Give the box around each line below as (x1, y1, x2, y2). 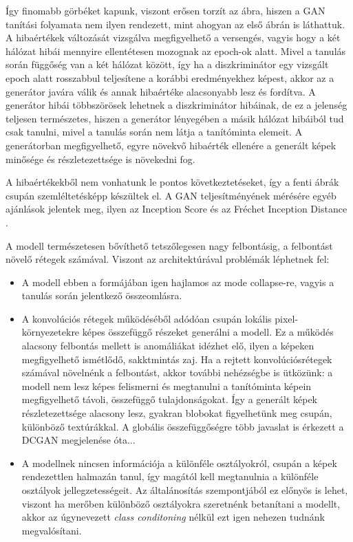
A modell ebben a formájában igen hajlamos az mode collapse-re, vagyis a (21, 274, 334, 289)
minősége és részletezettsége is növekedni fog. (6, 151, 195, 166)
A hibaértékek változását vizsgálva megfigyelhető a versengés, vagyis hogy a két (6, 30, 341, 45)
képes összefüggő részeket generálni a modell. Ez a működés (82, 325, 334, 339)
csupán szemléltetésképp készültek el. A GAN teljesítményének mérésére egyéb (6, 188, 336, 202)
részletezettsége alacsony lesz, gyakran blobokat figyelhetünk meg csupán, (21, 406, 332, 420)
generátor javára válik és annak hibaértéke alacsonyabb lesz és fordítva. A (6, 84, 316, 98)
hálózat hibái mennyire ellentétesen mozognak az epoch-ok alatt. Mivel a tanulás (6, 43, 346, 58)
